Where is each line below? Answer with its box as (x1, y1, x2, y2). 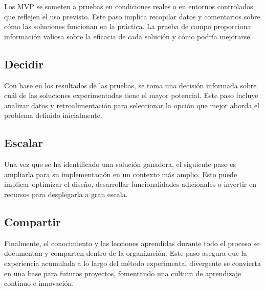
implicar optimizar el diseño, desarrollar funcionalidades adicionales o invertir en (4, 179, 256, 189)
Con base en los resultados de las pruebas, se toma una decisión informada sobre (4, 80, 257, 90)
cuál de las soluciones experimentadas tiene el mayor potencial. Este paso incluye (4, 90, 258, 101)
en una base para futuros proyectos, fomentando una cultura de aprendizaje (4, 268, 241, 278)
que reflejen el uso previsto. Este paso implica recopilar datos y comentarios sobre (4, 11, 260, 21)
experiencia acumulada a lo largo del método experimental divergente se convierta (4, 257, 261, 268)
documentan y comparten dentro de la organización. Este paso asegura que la (4, 248, 247, 258)
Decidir (4, 56, 44, 71)
